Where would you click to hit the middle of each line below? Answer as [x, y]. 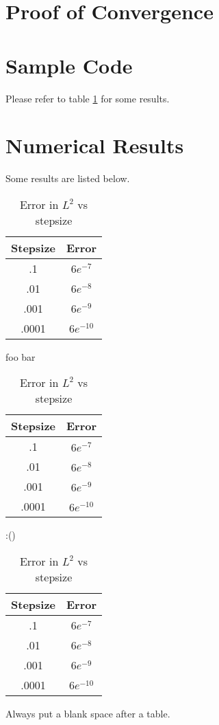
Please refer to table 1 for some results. [88, 98]
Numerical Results [95, 145]
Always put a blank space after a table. [88, 713]
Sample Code [69, 65]
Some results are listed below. [68, 178]
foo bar [21, 356]
